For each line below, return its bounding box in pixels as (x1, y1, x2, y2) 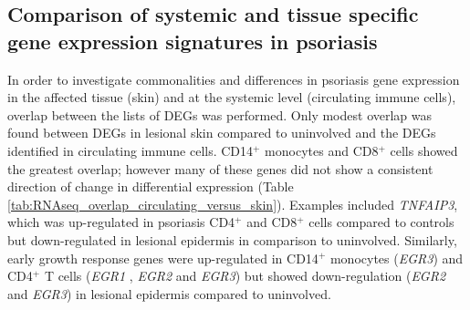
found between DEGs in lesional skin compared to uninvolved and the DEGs (7, 123, 436, 142)
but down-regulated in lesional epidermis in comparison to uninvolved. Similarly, (7, 230, 457, 249)
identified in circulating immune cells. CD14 (7, 140, 254, 160)
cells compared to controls (308, 212, 454, 232)
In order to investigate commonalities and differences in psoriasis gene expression (7, 69, 460, 88)
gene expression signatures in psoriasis (7, 26, 378, 55)
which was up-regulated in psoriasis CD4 (7, 212, 235, 232)
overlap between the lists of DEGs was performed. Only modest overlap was (7, 105, 433, 124)
